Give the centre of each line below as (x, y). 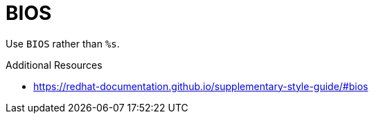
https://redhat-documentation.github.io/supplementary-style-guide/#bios (201, 86)
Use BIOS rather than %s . (63, 43)
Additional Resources (54, 65)
